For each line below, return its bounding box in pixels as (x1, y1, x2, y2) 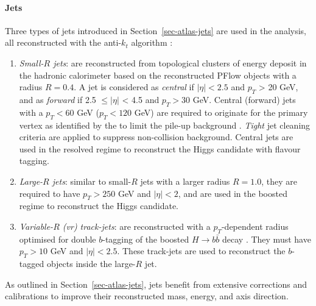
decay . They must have (222, 232, 311, 245)
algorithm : (131, 36, 173, 49)
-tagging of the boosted (102, 232, 189, 245)
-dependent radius (221, 219, 289, 232)
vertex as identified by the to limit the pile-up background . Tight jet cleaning (19, 118, 311, 131)
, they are (261, 174, 297, 187)
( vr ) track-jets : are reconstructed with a (62, 219, 211, 232)
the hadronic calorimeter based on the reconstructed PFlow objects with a (19, 68, 297, 81)
